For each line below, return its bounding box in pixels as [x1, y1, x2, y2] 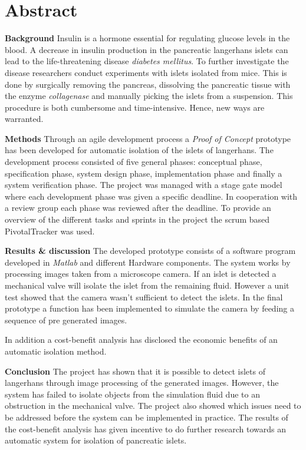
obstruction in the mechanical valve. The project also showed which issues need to [5, 399, 301, 412]
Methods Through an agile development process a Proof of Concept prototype [5, 132, 291, 144]
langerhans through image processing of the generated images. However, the [5, 376, 279, 389]
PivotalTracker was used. [5, 224, 95, 237]
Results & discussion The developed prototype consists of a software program [5, 244, 296, 257]
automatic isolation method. [5, 345, 107, 357]
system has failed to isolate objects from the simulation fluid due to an [5, 388, 260, 400]
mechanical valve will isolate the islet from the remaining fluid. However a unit [5, 279, 289, 291]
